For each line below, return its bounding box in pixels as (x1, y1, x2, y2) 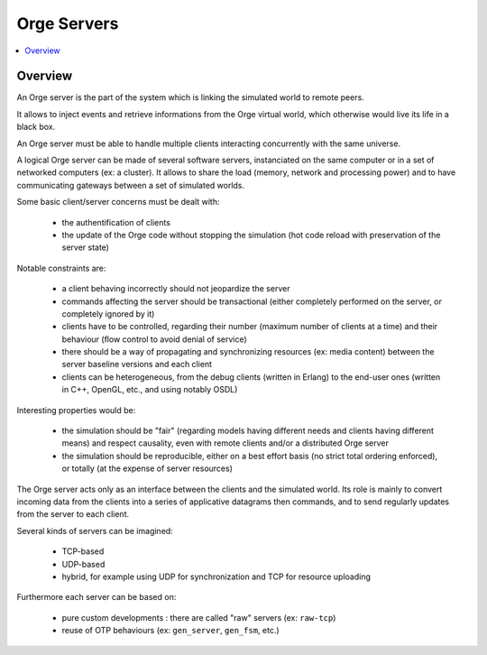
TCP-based (61, 546, 105, 557)
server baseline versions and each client (61, 359, 212, 370)
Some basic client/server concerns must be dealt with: (16, 197, 220, 208)
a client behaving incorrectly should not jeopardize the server (61, 283, 290, 294)
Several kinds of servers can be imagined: (16, 525, 173, 536)
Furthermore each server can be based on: (16, 592, 177, 603)
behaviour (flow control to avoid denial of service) (61, 334, 247, 345)
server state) (61, 242, 110, 253)
